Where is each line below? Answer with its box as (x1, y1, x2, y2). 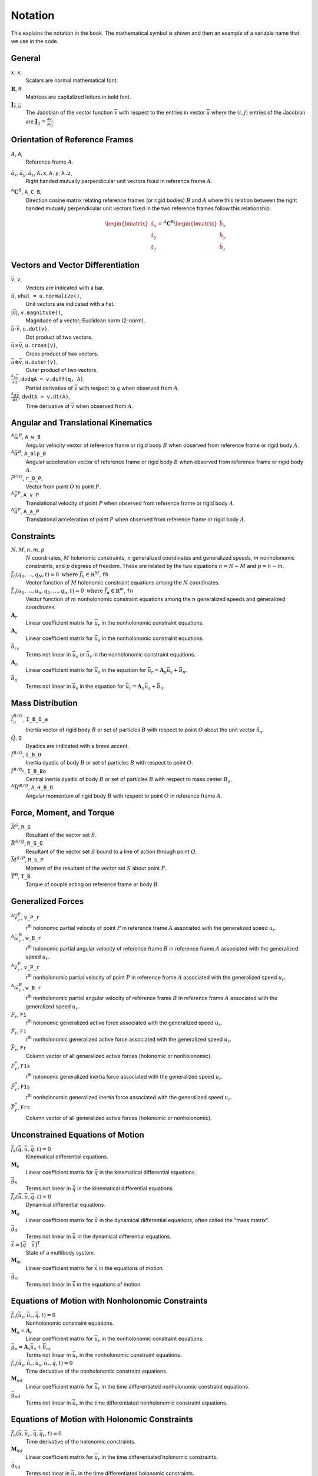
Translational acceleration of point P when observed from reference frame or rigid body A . (25, 516, 246, 523)
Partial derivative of (25, 384, 73, 391)
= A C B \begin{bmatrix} (158, 219, 218, 227)
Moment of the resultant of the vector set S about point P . (25, 864, 167, 871)
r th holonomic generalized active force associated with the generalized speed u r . (25, 1018, 223, 1028)
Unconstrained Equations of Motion (11, 1129, 144, 1139)
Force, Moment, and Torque (11, 808, 115, 818)
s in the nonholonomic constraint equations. (98, 635, 204, 644)
